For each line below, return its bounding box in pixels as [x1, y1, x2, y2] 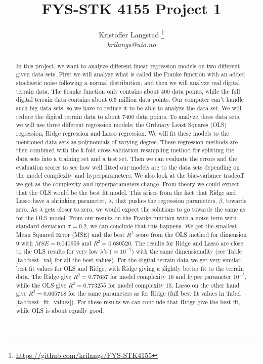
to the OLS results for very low [16, 247, 98, 256]
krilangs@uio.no [107, 39, 156, 50]
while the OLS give [16, 280, 67, 289]
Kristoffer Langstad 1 [99, 28, 164, 39]
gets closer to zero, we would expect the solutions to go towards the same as [45, 205, 245, 213]
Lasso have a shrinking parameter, [16, 196, 106, 205]
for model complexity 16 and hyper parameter [110, 272, 231, 281]
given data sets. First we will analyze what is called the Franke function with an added [16, 70, 245, 78]
